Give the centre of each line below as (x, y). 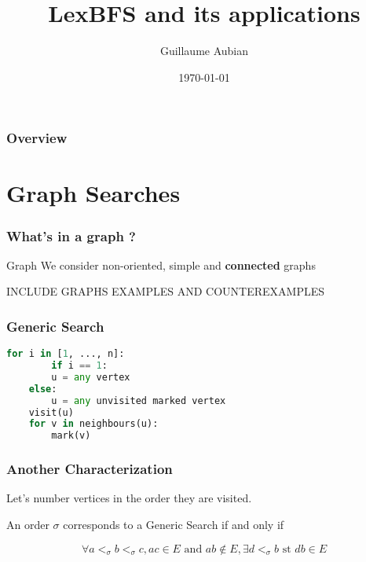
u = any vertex (91, 377)
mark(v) (71, 436)
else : (43, 389)
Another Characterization (90, 469)
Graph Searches (93, 193)
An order (28, 525)
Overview (37, 138)
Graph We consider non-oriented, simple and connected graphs (161, 264)
